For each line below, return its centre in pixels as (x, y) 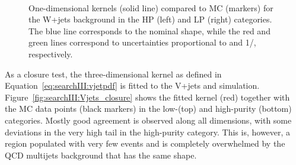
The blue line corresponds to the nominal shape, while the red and (149, 30)
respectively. (51, 54)
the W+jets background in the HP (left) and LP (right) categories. (150, 19)
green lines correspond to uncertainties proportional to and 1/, (142, 42)
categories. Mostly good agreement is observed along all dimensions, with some (148, 120)
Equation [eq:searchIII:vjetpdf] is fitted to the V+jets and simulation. (132, 85)
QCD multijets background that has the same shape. (101, 155)
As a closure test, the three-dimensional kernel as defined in (113, 74)
